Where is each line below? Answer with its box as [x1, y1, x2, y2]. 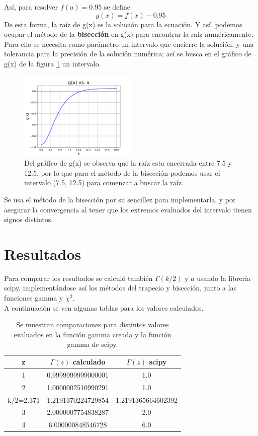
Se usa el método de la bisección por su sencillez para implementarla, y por [4, 194, 236, 204]
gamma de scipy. [67, 339, 118, 349]
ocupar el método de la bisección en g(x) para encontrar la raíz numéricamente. [4, 29, 253, 39]
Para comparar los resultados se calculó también [4, 272, 153, 283]
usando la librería [197, 272, 250, 283]
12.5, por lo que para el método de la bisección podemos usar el [24, 167, 220, 178]
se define [104, 2, 131, 12]
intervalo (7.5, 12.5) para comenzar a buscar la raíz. [24, 177, 184, 188]
